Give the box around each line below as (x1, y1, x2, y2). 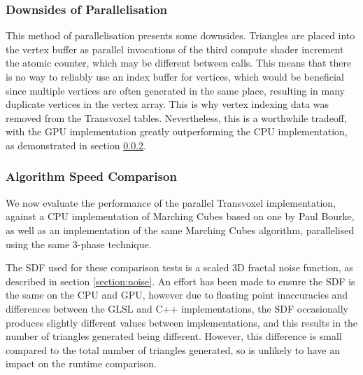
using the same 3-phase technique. (6, 236, 152, 251)
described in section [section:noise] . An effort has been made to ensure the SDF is (6, 273, 355, 288)
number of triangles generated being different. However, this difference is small (6, 329, 342, 343)
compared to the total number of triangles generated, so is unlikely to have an (6, 342, 340, 357)
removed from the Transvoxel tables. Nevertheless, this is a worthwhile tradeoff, (6, 110, 347, 125)
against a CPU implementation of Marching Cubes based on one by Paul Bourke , (6, 209, 355, 224)
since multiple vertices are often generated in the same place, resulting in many (6, 83, 345, 97)
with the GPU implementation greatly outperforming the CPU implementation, (6, 124, 348, 139)
